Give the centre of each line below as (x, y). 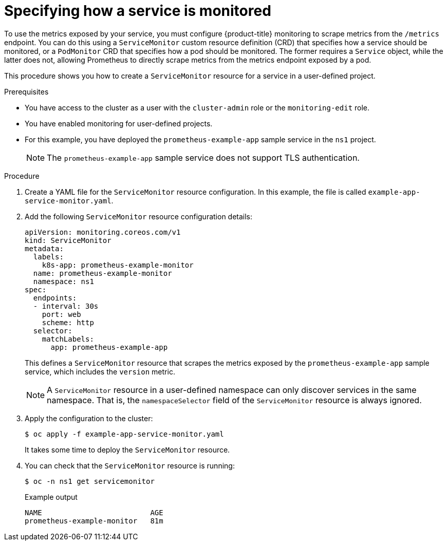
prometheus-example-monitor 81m (94, 521)
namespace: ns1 (63, 281)
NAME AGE (94, 512)
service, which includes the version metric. (100, 371)
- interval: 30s (66, 306)
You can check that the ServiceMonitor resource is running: (130, 465)
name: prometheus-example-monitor (103, 273)
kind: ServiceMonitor (68, 240)
